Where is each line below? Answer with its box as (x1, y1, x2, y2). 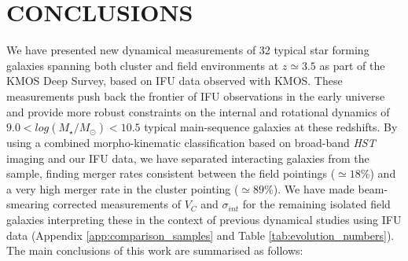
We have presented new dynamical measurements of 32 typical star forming (6, 42, 369, 58)
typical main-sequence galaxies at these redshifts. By (144, 119, 398, 135)
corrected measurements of (53, 196, 182, 212)
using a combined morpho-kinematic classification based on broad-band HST (6, 134, 376, 151)
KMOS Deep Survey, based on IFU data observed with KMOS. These (6, 72, 343, 89)
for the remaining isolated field (242, 196, 391, 212)
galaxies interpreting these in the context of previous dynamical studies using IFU (6, 211, 402, 228)
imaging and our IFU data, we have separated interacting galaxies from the (6, 149, 369, 166)
